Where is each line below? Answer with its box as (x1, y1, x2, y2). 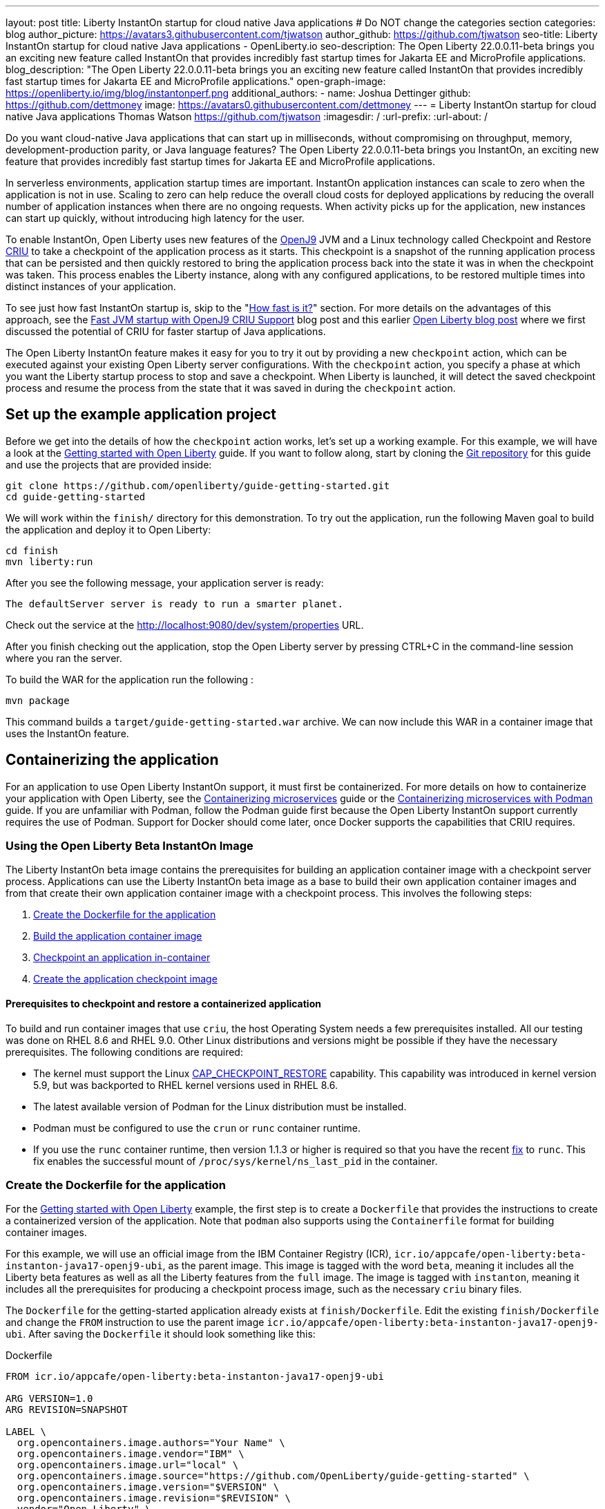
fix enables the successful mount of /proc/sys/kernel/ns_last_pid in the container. (33, 1155, 438, 1167)
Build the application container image (33, 930, 202, 942)
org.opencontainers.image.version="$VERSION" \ (17, 1481, 280, 1493)
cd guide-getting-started (6, 491, 146, 502)
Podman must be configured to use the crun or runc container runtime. (33, 1121, 361, 1134)
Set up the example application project (6, 406, 277, 424)
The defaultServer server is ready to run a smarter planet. (6, 598, 343, 609)
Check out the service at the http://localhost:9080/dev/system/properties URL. (6, 618, 364, 631)
